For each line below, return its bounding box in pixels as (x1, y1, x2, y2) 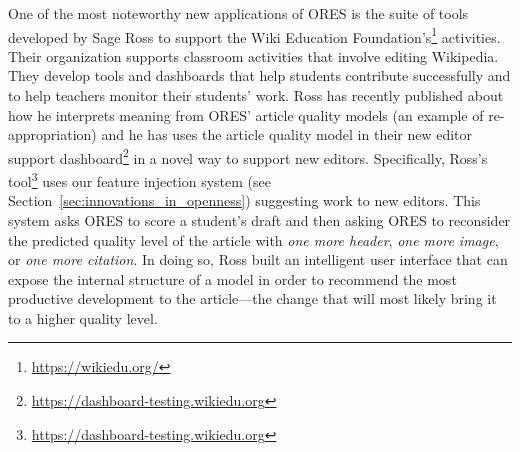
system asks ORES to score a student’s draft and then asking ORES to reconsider (8, 209, 511, 230)
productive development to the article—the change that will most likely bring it (8, 288, 497, 309)
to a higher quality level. (8, 307, 158, 328)
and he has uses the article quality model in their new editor (101, 124, 473, 145)
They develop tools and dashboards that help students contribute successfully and (8, 65, 511, 86)
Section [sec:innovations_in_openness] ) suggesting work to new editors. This (8, 190, 481, 211)
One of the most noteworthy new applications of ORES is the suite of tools (8, 3, 469, 23)
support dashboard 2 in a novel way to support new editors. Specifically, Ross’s (8, 144, 488, 168)
